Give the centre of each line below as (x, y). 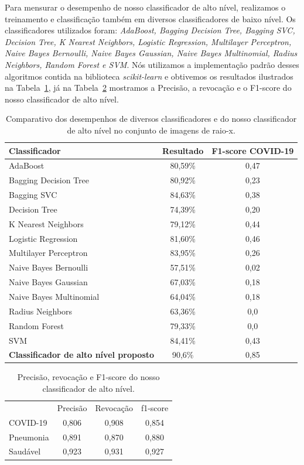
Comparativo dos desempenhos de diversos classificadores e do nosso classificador (151, 119)
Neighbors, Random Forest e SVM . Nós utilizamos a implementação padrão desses (152, 64)
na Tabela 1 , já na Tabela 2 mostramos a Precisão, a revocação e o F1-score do (148, 88)
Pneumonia (29, 437)
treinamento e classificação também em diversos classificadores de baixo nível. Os (150, 18)
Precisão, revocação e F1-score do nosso (88, 377)
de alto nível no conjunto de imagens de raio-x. (151, 130)
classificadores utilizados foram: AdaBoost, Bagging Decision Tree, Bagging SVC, (150, 30)
